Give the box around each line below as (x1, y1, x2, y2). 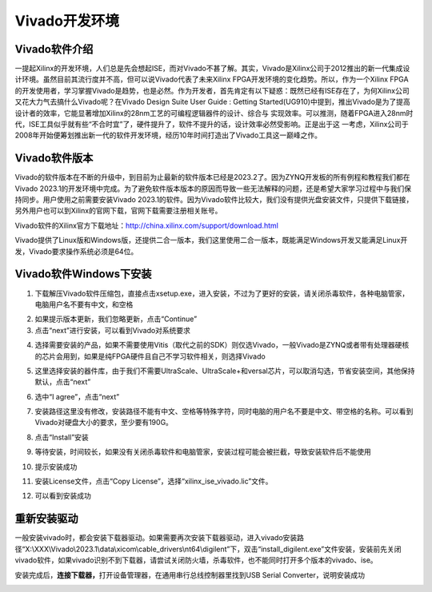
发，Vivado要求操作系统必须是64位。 (14, 246, 138, 256)
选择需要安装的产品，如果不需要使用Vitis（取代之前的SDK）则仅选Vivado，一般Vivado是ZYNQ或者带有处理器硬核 (34, 340, 410, 350)
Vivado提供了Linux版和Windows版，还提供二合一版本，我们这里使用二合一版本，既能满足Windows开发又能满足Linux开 (14, 236, 408, 245)
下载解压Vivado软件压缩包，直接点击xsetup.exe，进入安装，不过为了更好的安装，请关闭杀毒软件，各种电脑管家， (34, 288, 410, 298)
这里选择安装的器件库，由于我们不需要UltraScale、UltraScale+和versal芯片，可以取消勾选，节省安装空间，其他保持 (34, 366, 415, 375)
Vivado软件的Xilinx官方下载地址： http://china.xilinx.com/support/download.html (14, 221, 279, 230)
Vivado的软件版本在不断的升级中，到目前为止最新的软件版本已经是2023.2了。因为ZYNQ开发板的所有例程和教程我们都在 (14, 173, 411, 182)
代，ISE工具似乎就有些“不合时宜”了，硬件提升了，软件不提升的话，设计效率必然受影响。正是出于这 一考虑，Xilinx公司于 (14, 120, 410, 129)
